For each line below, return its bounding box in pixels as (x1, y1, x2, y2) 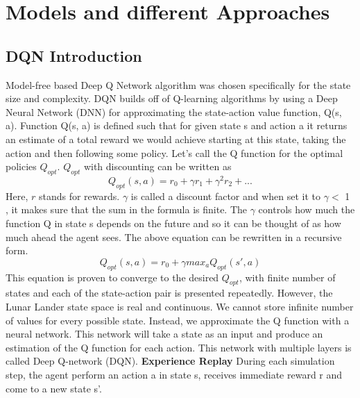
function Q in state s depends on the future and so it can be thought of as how (6, 216, 341, 230)
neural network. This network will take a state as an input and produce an (6, 326, 323, 341)
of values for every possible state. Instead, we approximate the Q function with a (6, 313, 350, 327)
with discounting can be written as (83, 159, 232, 174)
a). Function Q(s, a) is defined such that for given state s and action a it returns (6, 118, 348, 133)
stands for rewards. (38, 188, 120, 203)
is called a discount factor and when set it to (130, 188, 321, 203)
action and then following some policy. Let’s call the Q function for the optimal (6, 145, 343, 160)
